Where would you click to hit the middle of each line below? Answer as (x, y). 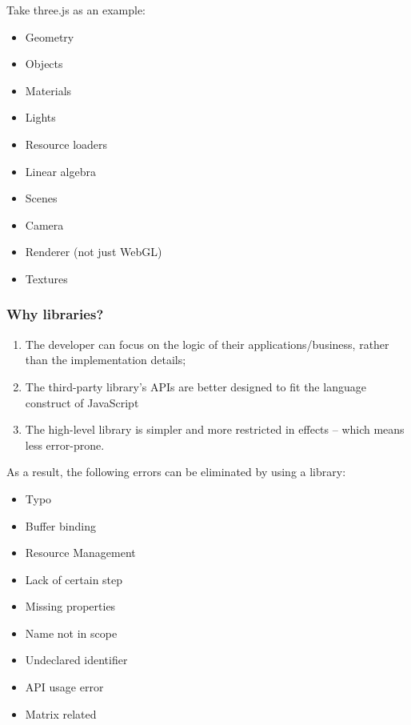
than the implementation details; (106, 360)
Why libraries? (55, 314)
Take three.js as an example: (76, 10)
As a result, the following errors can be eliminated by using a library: (176, 472)
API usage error (64, 687)
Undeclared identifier (76, 660)
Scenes (41, 198)
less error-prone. (65, 445)
